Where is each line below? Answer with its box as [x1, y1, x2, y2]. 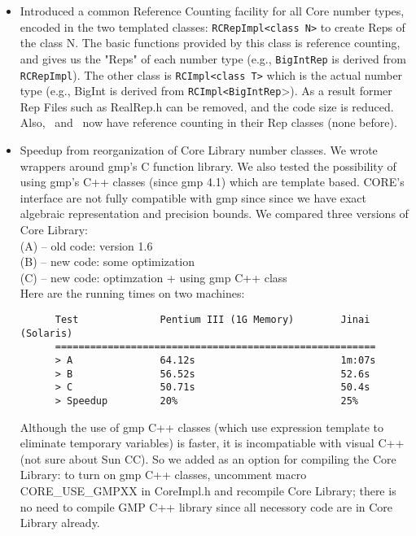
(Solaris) [20, 327, 73, 339]
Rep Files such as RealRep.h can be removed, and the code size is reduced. [20, 98, 394, 115]
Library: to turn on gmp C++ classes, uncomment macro [20, 466, 307, 483]
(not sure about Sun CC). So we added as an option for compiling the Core [20, 450, 396, 467]
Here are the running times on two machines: [20, 285, 245, 302]
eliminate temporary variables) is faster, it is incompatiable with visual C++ [20, 434, 405, 451]
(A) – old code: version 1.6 [20, 237, 153, 254]
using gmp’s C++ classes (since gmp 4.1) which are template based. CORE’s [20, 173, 405, 190]
